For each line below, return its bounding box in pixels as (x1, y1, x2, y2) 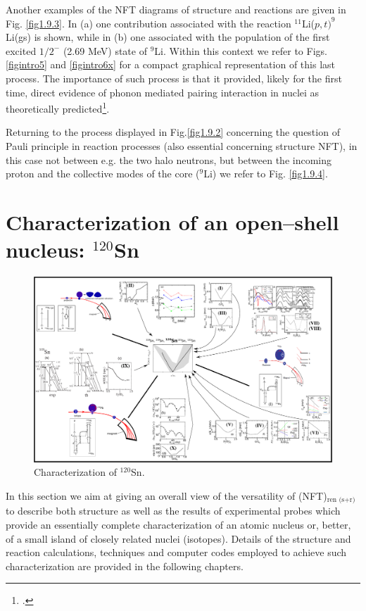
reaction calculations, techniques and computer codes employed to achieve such (6, 545, 347, 560)
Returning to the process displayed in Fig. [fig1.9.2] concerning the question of (6, 125, 340, 139)
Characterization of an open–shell (6, 207, 339, 236)
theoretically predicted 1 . (6, 99, 110, 115)
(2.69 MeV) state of (63, 43, 147, 58)
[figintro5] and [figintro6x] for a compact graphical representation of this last (6, 57, 335, 72)
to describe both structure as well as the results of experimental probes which (6, 503, 341, 518)
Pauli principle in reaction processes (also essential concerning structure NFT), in (6, 139, 358, 153)
